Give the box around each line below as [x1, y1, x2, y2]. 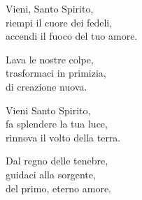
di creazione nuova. [6, 79, 87, 93]
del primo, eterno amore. [6, 180, 112, 195]
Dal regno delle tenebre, [6, 153, 108, 168]
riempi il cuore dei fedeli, [6, 15, 113, 29]
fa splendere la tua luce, [6, 116, 108, 131]
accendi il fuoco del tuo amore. [6, 29, 138, 43]
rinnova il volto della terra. [6, 130, 121, 144]
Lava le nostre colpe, [6, 52, 94, 66]
